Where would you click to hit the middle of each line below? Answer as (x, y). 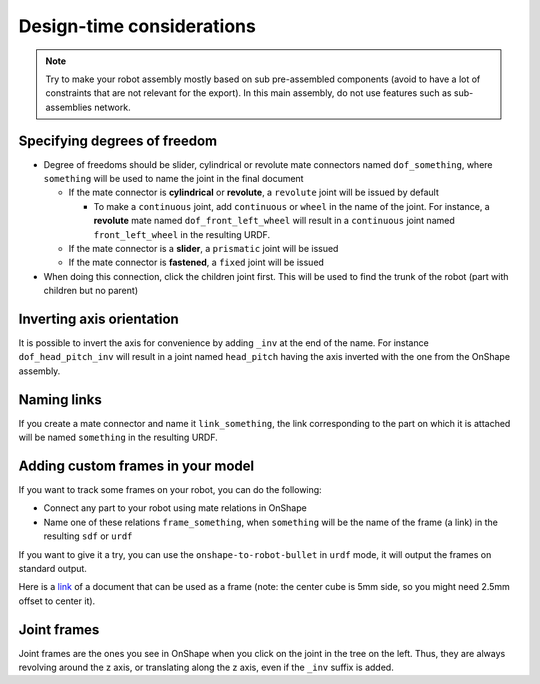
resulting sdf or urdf (88, 536)
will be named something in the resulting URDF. (118, 437)
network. (112, 107)
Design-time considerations (137, 26)
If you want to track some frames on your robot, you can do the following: (170, 490)
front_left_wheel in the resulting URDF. (181, 234)
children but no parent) (91, 291)
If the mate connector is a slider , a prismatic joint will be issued (203, 248)
